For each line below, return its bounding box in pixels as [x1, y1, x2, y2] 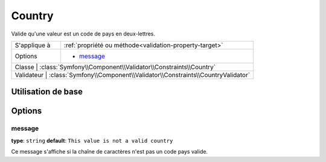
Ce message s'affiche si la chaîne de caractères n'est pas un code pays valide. [11, 148, 208, 155]
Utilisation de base [11, 87, 83, 97]
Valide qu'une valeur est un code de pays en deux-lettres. [11, 30, 156, 37]
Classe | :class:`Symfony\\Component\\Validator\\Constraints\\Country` [14, 63, 216, 71]
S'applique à [14, 41, 51, 49]
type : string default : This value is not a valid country [11, 137, 173, 144]
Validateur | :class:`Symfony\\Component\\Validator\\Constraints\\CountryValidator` [14, 70, 251, 79]
